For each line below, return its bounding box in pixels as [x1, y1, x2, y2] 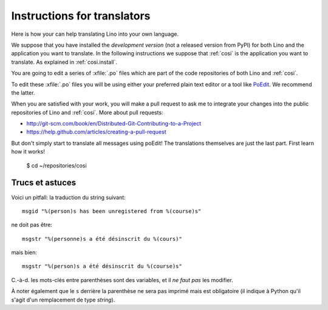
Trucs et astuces [11, 178, 77, 188]
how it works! [11, 148, 45, 155]
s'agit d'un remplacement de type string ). [11, 296, 115, 303]
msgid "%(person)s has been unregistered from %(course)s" [22, 207, 202, 215]
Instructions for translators [11, 9, 151, 22]
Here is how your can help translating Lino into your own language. [11, 30, 179, 38]
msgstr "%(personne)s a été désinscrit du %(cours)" [22, 235, 182, 242]
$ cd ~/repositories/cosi [26, 161, 87, 169]
